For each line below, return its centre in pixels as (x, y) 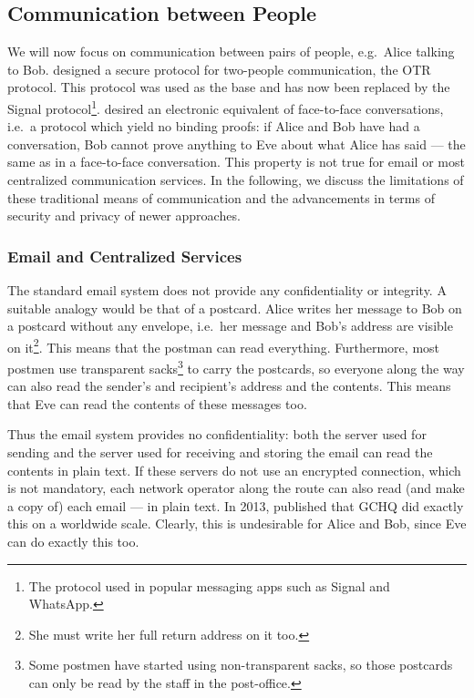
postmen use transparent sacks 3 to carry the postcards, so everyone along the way (236, 367)
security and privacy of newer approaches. (124, 216)
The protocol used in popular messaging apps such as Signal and (209, 585)
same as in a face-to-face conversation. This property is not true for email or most (236, 162)
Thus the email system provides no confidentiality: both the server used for (217, 434)
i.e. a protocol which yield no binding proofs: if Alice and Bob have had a (214, 126)
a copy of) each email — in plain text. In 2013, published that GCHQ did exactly (236, 505)
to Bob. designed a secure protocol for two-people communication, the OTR (219, 69)
